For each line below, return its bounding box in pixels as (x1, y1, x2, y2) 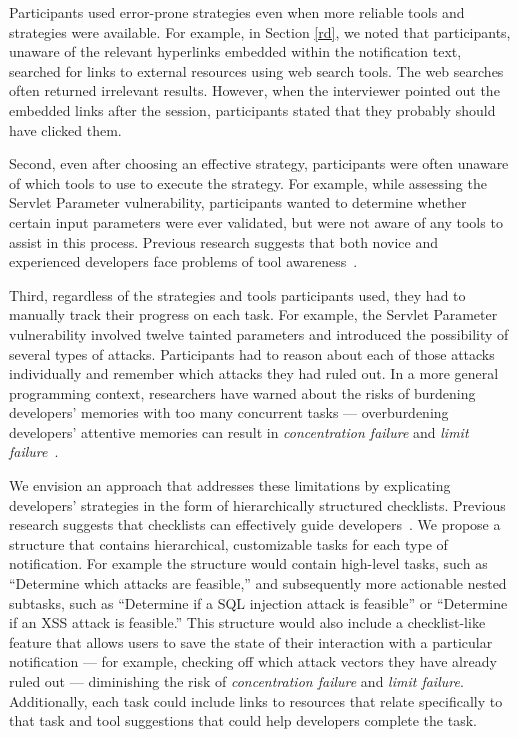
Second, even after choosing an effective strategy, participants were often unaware (9, 153, 509, 174)
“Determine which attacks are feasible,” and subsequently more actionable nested (9, 573, 507, 594)
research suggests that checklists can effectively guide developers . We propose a (9, 514, 501, 535)
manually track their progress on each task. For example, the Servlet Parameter (9, 304, 498, 325)
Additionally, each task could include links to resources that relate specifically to (9, 690, 503, 711)
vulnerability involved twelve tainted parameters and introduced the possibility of (9, 323, 509, 344)
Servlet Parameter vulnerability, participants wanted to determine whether (9, 192, 467, 213)
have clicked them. (9, 119, 122, 140)
